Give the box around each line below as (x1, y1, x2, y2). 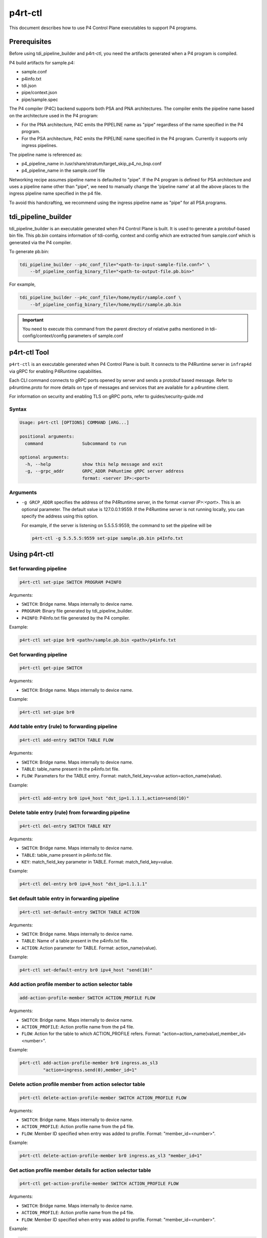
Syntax (9, 406, 27, 413)
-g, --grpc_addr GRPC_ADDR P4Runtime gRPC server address (25, 468, 184, 474)
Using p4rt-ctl (9, 550, 54, 558)
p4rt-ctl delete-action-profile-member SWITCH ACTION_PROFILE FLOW (19, 1095, 187, 1100)
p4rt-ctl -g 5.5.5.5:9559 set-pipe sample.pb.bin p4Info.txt (32, 535, 183, 541)
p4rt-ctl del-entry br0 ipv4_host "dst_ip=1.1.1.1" (19, 881, 148, 887)
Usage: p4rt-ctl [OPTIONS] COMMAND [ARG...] (19, 420, 130, 425)
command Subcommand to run (25, 441, 127, 446)
